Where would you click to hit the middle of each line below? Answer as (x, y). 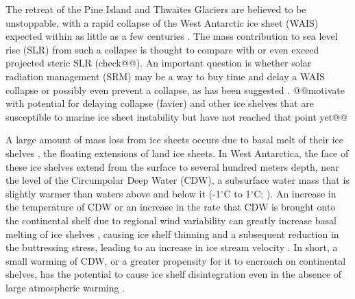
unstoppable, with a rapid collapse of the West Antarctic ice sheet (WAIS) (162, 22)
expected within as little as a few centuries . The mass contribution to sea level (172, 36)
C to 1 (237, 193)
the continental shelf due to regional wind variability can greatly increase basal (171, 220)
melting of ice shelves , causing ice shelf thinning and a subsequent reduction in (172, 234)
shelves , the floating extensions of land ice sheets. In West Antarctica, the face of (177, 153)
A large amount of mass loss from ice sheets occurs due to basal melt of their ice (175, 140)
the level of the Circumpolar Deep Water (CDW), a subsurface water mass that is (177, 180)
